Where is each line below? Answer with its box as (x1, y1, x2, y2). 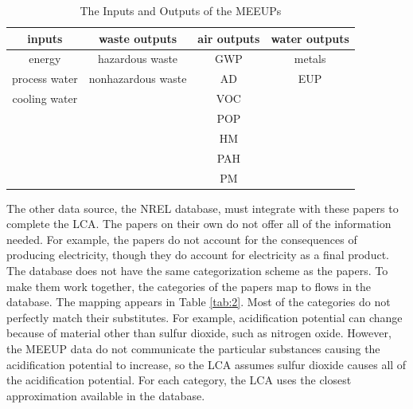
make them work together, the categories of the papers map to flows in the (6, 277, 372, 294)
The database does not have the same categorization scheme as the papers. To (6, 262, 388, 278)
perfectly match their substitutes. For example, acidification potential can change (6, 309, 403, 325)
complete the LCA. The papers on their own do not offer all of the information (6, 215, 392, 232)
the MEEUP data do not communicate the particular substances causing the (6, 340, 380, 356)
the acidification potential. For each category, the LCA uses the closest (6, 372, 352, 388)
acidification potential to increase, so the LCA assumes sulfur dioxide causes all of (6, 356, 407, 372)
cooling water (12, 90, 78, 107)
